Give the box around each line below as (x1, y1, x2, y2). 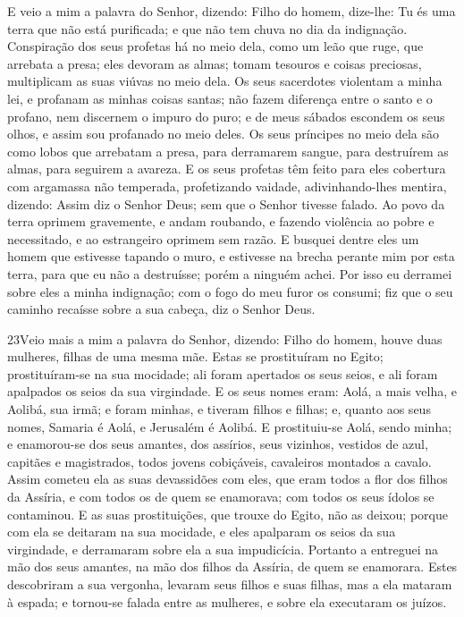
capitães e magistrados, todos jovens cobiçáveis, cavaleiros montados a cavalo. (7, 452, 432, 470)
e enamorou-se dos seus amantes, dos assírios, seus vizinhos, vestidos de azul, (7, 435, 428, 453)
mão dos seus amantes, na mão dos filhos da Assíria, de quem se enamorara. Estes (7, 557, 458, 576)
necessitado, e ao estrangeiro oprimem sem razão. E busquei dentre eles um (7, 229, 419, 248)
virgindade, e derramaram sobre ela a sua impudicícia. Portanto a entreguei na (7, 539, 439, 558)
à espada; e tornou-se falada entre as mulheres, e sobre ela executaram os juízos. (7, 592, 447, 611)
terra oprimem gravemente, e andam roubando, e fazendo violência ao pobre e (7, 212, 434, 231)
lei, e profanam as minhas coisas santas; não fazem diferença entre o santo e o (7, 89, 433, 107)
